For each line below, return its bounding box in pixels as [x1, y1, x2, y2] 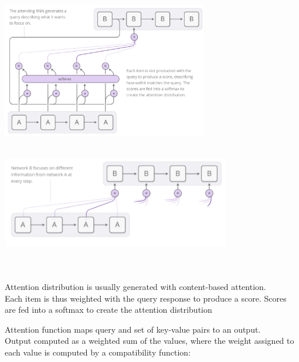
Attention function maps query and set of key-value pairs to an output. [5, 323, 261, 335]
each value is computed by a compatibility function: [5, 346, 191, 358]
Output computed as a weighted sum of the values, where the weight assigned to [5, 334, 294, 347]
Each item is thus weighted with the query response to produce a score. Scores [5, 292, 287, 304]
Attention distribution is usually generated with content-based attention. [5, 281, 266, 293]
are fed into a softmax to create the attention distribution [5, 303, 212, 316]
